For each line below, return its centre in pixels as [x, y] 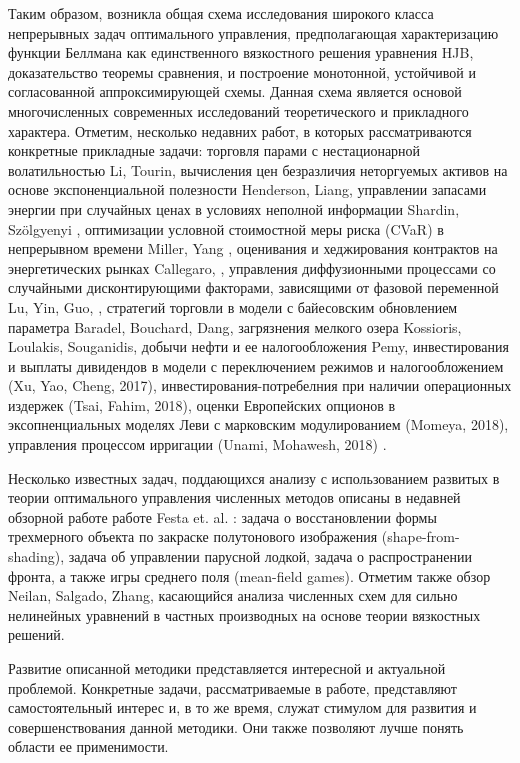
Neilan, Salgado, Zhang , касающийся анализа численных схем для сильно [233, 595]
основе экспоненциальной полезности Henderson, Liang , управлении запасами [247, 189]
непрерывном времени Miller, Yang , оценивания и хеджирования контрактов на [253, 248]
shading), [36, 556]
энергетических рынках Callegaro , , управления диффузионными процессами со [252, 267]
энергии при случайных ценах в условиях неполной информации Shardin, [234, 208]
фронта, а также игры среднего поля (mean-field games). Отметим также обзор [249, 575]
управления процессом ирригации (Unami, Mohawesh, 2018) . [197, 444]
